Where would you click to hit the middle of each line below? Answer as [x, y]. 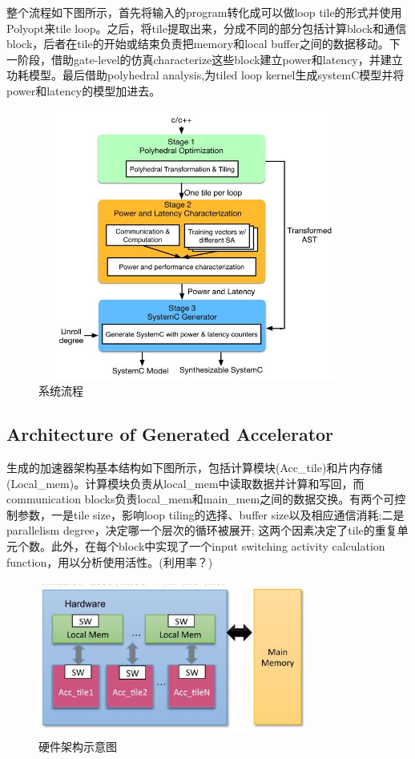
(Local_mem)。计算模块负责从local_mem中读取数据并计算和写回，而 [185, 483]
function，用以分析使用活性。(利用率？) [110, 561]
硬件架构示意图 [78, 746]
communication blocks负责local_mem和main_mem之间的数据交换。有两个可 [201, 499]
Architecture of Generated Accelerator [170, 434]
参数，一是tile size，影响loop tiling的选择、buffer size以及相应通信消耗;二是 [211, 514]
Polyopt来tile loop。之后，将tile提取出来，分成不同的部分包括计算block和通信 [207, 28]
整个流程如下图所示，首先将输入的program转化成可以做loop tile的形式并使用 [204, 12]
